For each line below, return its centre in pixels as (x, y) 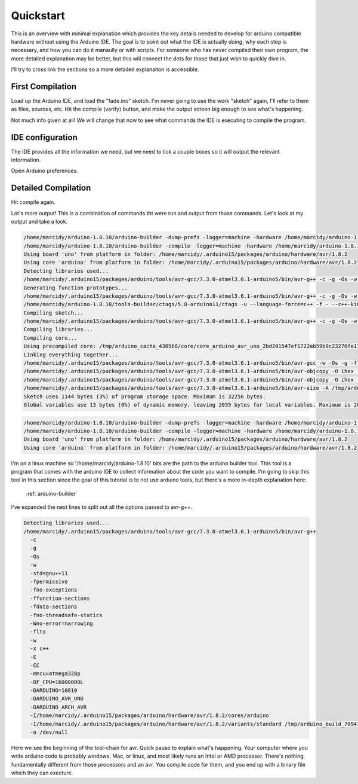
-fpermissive (49, 581)
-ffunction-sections (60, 598)
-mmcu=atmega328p (55, 674)
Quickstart (38, 16)
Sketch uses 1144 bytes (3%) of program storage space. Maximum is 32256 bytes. (145, 396)
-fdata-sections (54, 607)
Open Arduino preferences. (44, 171)
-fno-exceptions (54, 590)
